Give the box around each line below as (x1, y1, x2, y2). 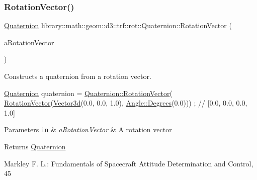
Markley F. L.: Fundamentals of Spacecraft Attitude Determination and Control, (4, 158, 253, 168)
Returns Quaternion (4, 141, 66, 152)
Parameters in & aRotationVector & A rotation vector (4, 124, 172, 135)
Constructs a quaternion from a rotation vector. (4, 71, 151, 81)
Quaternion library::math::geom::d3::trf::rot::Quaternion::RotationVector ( (4, 20, 232, 31)
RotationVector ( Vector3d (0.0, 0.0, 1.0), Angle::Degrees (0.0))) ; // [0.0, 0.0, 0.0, (4, 98, 247, 108)
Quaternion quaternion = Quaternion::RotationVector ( (4, 87, 173, 98)
